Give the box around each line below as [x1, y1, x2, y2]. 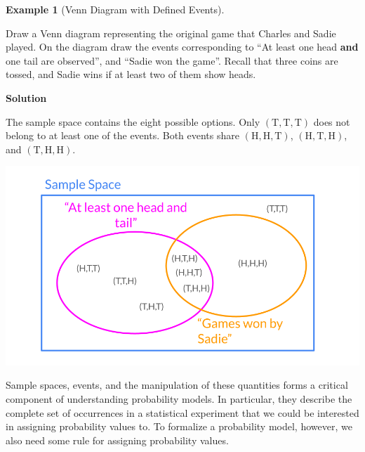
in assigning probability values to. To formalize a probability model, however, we [6, 419, 352, 434]
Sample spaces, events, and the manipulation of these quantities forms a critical [6, 377, 348, 392]
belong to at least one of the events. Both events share [6, 128, 239, 143]
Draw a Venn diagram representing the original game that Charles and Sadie [6, 25, 336, 40]
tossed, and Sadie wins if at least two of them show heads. [6, 67, 256, 82]
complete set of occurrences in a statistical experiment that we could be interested [6, 405, 359, 420]
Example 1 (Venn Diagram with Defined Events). [6, 2, 225, 16]
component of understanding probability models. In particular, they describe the [6, 392, 352, 406]
